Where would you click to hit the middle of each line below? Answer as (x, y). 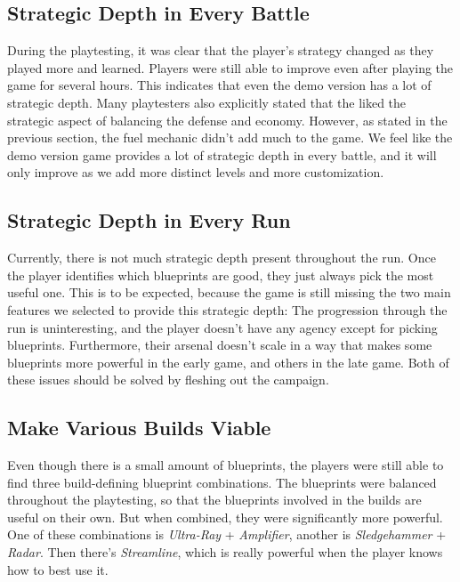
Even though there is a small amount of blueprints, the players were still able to (226, 465)
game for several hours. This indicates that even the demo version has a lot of (219, 85)
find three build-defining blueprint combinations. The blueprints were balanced (222, 482)
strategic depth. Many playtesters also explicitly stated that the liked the (207, 102)
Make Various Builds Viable (139, 428)
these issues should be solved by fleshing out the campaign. (168, 380)
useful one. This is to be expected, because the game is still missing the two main (229, 292)
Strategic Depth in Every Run (149, 220)
